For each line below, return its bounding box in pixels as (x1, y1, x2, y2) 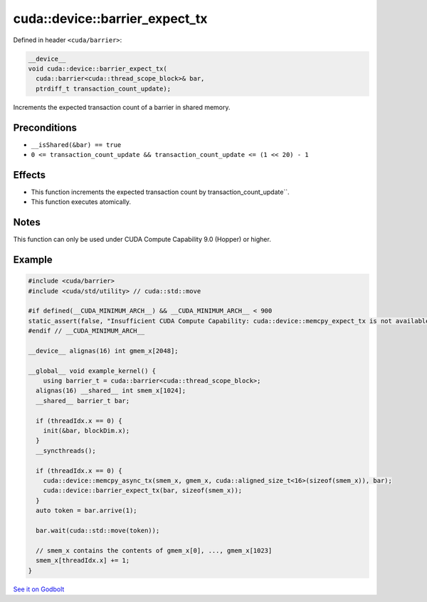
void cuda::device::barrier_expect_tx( (28, 64, 167, 73)
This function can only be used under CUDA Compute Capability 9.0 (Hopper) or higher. (13, 235, 272, 244)
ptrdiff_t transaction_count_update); (36, 84, 171, 93)
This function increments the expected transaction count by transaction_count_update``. (31, 188, 290, 196)
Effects (13, 168, 46, 181)
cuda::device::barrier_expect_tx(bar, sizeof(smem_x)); (43, 486, 243, 495)
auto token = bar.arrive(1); (36, 506, 138, 515)
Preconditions (13, 121, 78, 133)
